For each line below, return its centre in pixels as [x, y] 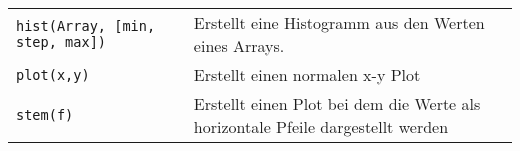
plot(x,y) [53, 74]
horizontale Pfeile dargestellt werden [321, 126]
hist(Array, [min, [86, 26]
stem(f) [45, 115]
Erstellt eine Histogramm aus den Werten [339, 22]
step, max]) [61, 42]
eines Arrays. [239, 45]
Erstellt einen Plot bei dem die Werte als [337, 103]
